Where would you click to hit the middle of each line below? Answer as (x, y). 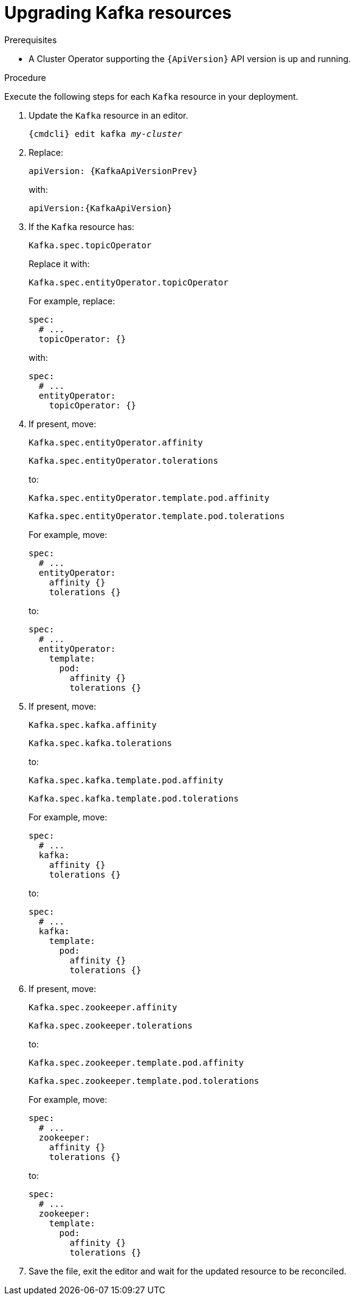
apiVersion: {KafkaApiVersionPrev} (113, 171)
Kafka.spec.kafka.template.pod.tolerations (134, 798)
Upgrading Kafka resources (118, 13)
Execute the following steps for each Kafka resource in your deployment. (151, 96)
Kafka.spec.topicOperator (90, 245)
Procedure (25, 77)
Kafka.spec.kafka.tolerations (101, 743)
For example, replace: (72, 301)
